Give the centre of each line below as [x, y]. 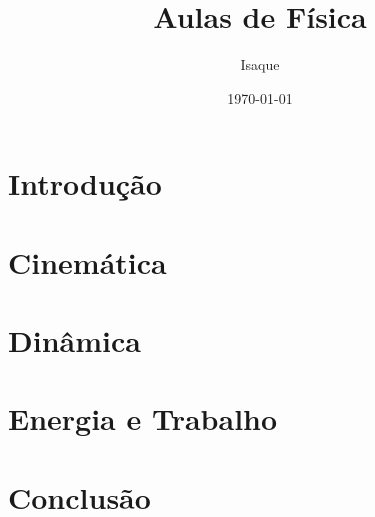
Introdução [85, 183]
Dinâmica [74, 340]
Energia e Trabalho [143, 418]
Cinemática [87, 261]
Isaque [260, 64]
